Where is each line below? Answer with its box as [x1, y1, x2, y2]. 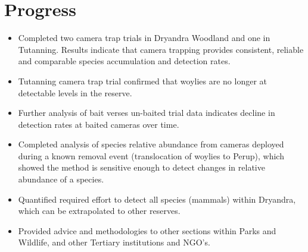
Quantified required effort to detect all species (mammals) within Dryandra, [18, 193, 296, 205]
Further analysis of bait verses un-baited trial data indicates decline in [18, 106, 275, 119]
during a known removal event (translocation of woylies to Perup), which [18, 149, 284, 162]
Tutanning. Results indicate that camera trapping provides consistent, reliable [18, 43, 304, 55]
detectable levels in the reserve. [18, 86, 132, 99]
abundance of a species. [18, 173, 104, 185]
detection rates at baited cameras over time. [18, 118, 179, 130]
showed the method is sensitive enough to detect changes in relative [18, 161, 265, 174]
